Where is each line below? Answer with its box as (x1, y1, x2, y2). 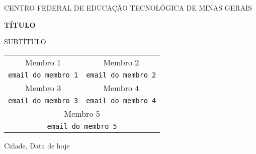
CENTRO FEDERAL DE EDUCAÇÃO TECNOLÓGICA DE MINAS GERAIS (4, 3, 252, 13)
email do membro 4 (86, 96, 156, 105)
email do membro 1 (8, 70, 78, 79)
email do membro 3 (8, 96, 78, 105)
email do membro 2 (86, 70, 156, 79)
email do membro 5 (47, 122, 117, 130)
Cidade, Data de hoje (4, 140, 70, 150)
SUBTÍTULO (4, 36, 46, 47)
